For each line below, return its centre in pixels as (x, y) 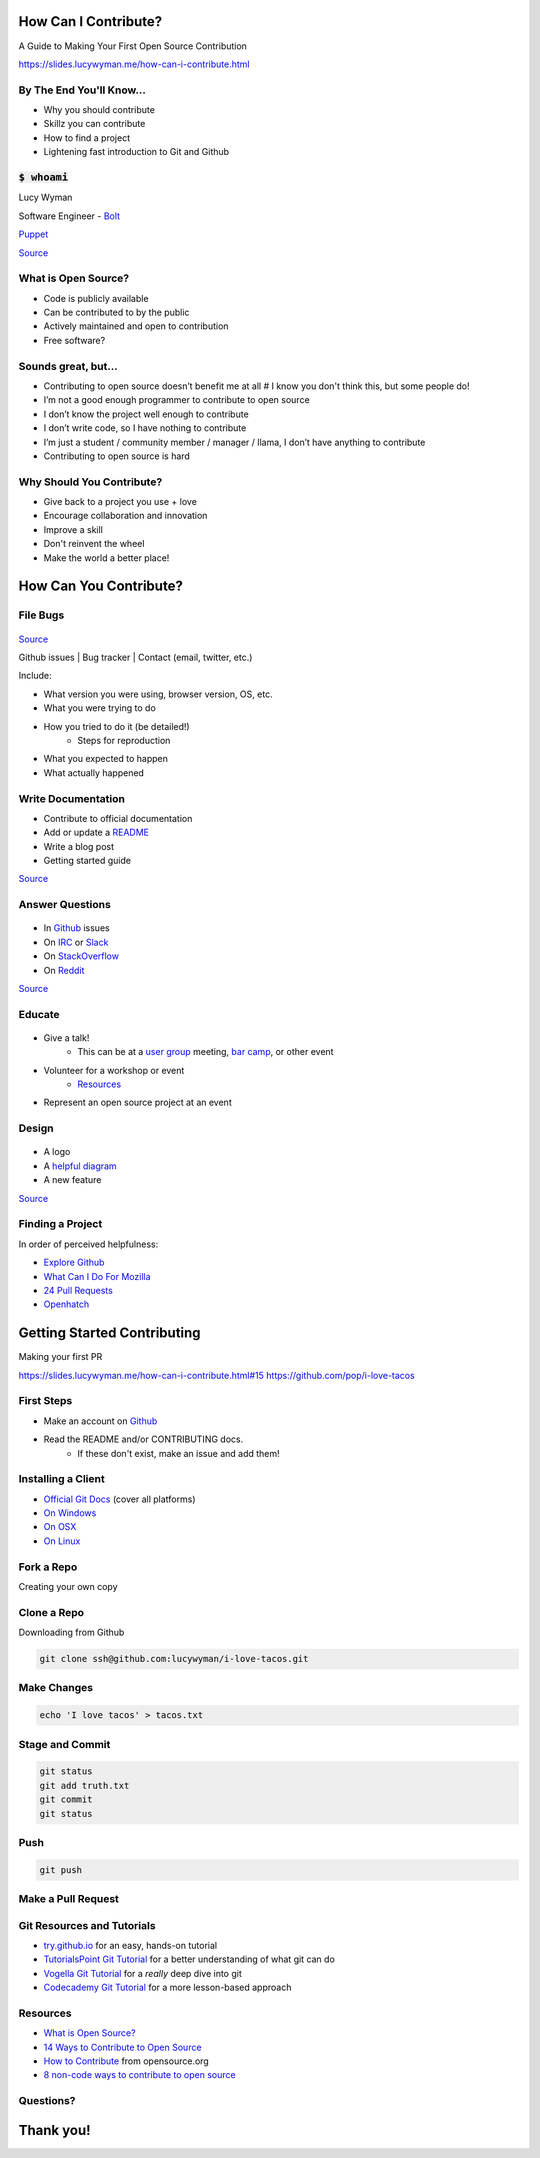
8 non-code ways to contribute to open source (139, 2075)
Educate (39, 1014)
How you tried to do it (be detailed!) (116, 726)
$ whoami (43, 177)
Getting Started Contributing (109, 1333)
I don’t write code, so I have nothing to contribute (145, 428)
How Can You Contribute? (101, 586)
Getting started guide (87, 861)
